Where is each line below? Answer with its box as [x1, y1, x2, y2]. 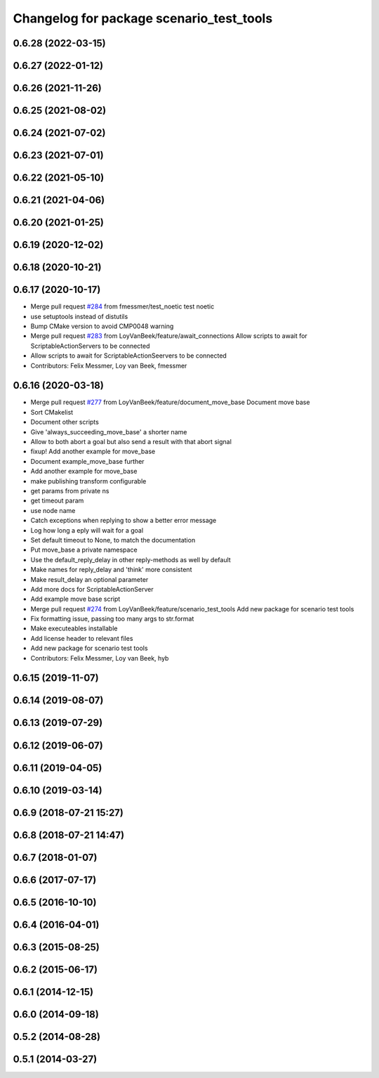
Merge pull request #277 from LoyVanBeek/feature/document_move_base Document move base [30, 398, 310, 407]
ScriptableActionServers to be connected [30, 342, 150, 350]
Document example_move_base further [30, 457, 145, 465]
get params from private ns [30, 487, 109, 495]
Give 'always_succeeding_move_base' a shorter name [30, 427, 187, 436]
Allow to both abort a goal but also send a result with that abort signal [30, 438, 232, 446]
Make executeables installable [30, 624, 118, 632]
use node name [30, 506, 76, 514]
